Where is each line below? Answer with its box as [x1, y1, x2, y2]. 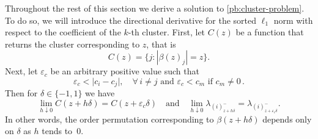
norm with [273, 13, 313, 26]
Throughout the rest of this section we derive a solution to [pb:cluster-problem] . [5, 2, 305, 14]
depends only [262, 112, 312, 125]
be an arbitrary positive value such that [50, 65, 199, 77]
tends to [42, 124, 73, 137]
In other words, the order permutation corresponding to [5, 112, 214, 125]
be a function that [235, 26, 304, 38]
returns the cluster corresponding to [5, 37, 140, 50]
